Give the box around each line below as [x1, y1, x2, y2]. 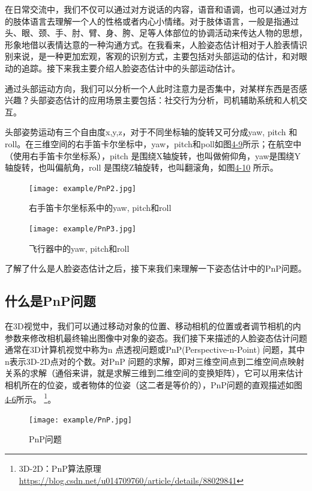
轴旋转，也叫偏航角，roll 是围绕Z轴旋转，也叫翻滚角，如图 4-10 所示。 [5, 161, 278, 174]
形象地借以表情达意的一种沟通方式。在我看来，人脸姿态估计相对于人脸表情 [5, 38, 299, 50]
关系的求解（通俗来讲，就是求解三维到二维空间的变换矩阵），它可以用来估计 [5, 367, 303, 379]
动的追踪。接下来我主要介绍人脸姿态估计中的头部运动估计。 [5, 61, 240, 74]
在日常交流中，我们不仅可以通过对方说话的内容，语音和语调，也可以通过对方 [5, 3, 307, 15]
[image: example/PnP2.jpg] [29, 184, 136, 193]
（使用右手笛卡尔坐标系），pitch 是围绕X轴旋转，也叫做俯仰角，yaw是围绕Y [5, 149, 301, 162]
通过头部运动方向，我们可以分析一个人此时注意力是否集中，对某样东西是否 [5, 82, 299, 94]
